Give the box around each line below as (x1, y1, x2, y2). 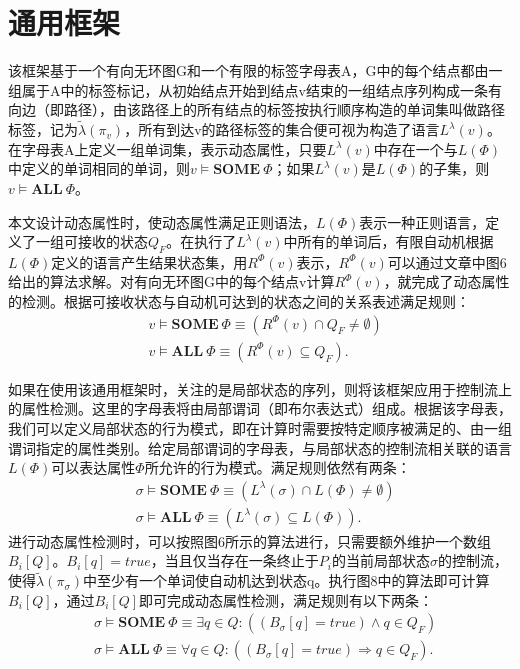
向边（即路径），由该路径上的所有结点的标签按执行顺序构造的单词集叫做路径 (8, 99, 505, 120)
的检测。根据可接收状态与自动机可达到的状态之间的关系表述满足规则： (8, 291, 470, 312)
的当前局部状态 (332, 550, 431, 571)
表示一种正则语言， (359, 211, 486, 232)
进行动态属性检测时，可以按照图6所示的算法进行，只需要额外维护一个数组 (8, 530, 491, 551)
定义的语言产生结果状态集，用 (51, 251, 248, 272)
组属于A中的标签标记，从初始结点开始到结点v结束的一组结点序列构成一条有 (8, 79, 502, 100)
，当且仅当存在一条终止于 (150, 550, 319, 571)
